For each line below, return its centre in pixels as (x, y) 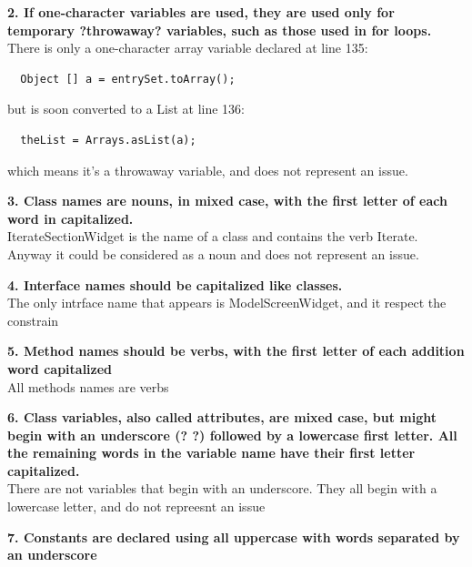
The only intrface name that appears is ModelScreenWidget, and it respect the (227, 303)
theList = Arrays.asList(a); (108, 140)
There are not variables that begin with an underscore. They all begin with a (222, 488)
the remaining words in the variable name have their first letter (211, 453)
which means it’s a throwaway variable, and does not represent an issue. (208, 170)
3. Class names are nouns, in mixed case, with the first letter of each (227, 201)
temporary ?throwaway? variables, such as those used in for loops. (220, 30)
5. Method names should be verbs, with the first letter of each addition (236, 351)
